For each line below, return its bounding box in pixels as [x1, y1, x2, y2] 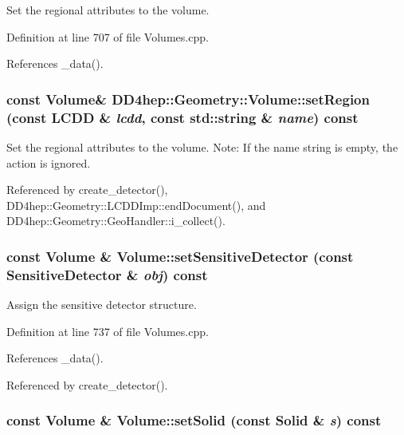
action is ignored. [6, 154, 91, 171]
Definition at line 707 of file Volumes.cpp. [6, 28, 209, 45]
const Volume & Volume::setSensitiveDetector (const [6, 246, 354, 266]
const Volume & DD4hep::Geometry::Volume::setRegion [6, 89, 370, 109]
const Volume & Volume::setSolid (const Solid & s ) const [6, 410, 382, 430]
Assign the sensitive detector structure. [6, 296, 197, 313]
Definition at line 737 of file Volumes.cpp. [6, 322, 209, 339]
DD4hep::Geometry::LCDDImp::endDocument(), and [6, 196, 266, 213]
